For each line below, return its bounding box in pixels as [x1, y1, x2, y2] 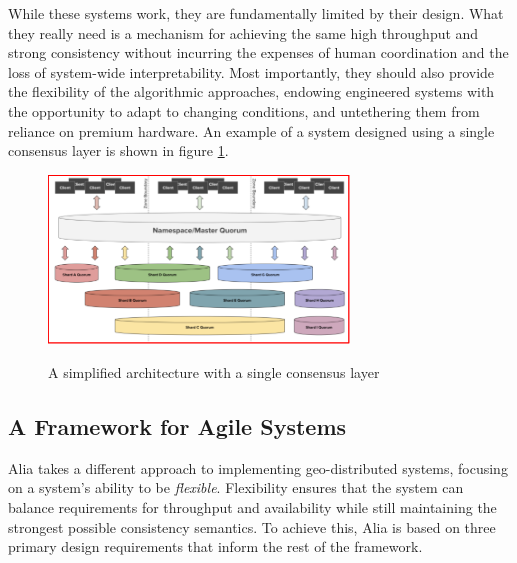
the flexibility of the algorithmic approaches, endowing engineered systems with [8, 81, 495, 102]
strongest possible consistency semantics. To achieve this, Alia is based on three [8, 516, 496, 537]
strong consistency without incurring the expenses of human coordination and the [8, 42, 509, 63]
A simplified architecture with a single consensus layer [48, 362, 380, 383]
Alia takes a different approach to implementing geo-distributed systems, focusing [8, 457, 508, 478]
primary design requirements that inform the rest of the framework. [8, 536, 423, 557]
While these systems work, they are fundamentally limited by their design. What [8, 3, 504, 23]
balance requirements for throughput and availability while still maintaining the [8, 497, 497, 518]
